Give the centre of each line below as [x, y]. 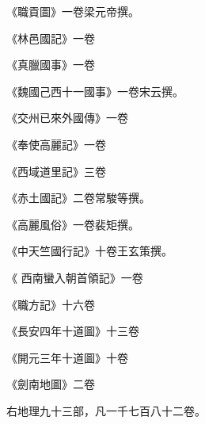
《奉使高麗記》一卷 [56, 144]
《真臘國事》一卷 [51, 65]
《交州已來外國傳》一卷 [67, 118]
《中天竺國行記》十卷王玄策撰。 [89, 251]
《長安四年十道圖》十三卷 [73, 331]
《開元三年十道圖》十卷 [67, 357]
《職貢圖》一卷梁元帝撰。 [73, 11]
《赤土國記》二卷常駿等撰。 [78, 198]
